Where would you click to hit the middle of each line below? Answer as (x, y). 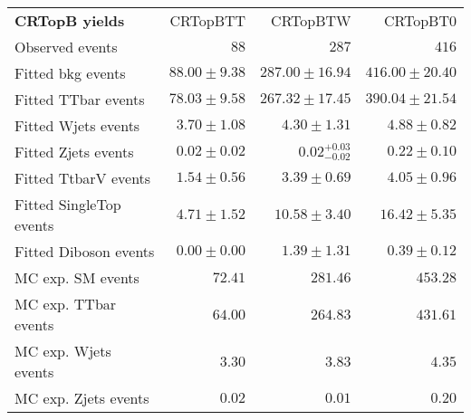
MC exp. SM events (77, 277)
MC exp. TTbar (66, 304)
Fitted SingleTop (68, 204)
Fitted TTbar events (80, 99)
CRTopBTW (311, 20)
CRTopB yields (70, 20)
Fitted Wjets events (77, 125)
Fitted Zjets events (74, 152)
